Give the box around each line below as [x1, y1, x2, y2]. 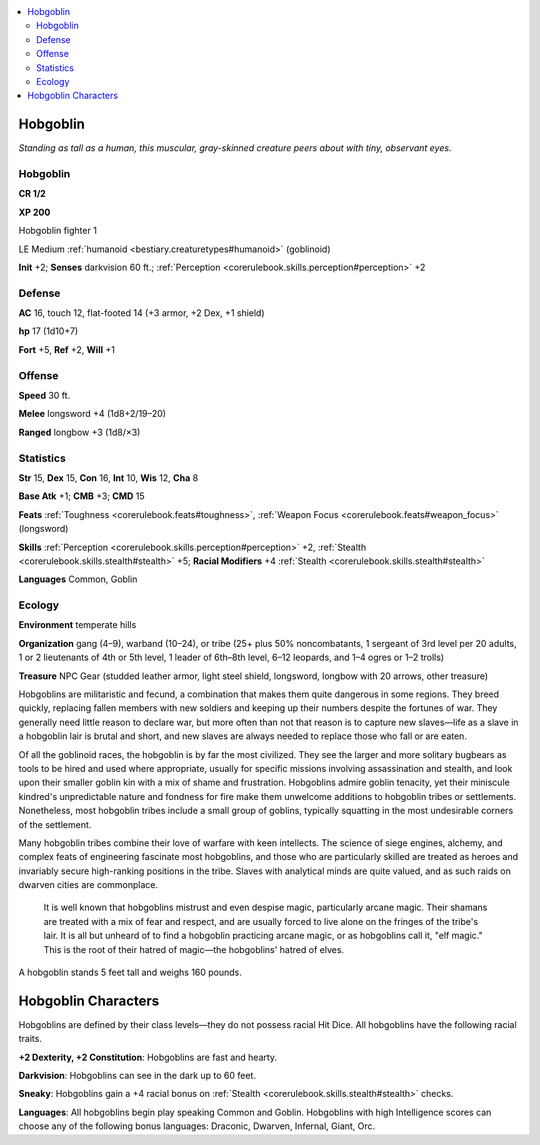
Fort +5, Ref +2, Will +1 [18, 343, 115, 355]
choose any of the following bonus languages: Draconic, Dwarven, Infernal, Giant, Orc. [18, 1120, 376, 1132]
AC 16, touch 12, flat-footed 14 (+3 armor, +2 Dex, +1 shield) [18, 307, 265, 319]
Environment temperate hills [18, 619, 137, 631]
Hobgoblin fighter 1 [18, 225, 97, 237]
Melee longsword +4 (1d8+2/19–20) [18, 408, 167, 420]
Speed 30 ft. [18, 390, 71, 402]
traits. [18, 1033, 42, 1045]
